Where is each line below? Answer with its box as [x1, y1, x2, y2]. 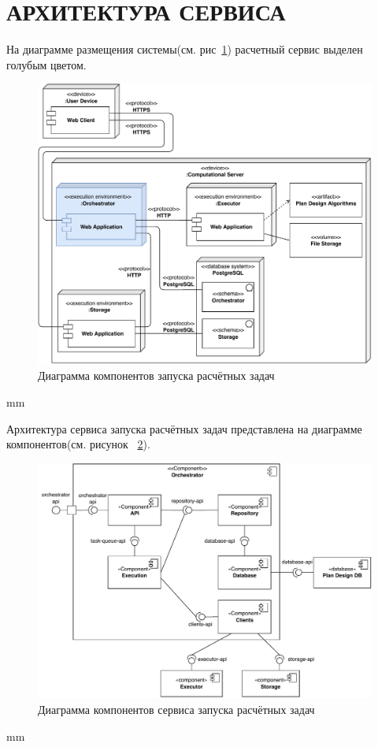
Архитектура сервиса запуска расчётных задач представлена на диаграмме [6, 420, 362, 437]
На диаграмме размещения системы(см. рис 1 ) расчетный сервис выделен [6, 41, 363, 58]
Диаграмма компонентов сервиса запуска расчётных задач [38, 701, 315, 717]
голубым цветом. [6, 56, 87, 72]
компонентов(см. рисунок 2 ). [6, 436, 150, 452]
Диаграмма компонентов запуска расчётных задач [38, 367, 275, 384]
